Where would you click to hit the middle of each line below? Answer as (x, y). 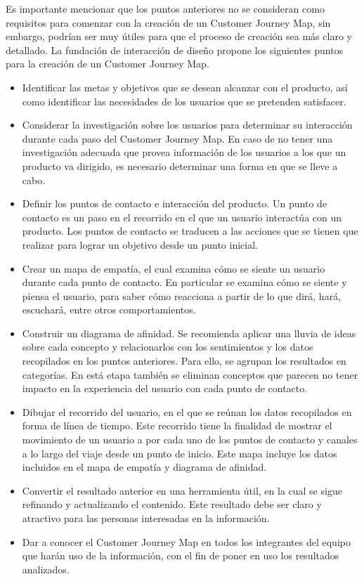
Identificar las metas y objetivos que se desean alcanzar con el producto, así (185, 87)
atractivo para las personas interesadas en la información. (146, 518)
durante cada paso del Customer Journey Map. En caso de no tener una (177, 138)
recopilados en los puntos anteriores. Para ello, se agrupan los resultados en (184, 361)
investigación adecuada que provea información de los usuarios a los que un (184, 152)
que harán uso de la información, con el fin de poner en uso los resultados (181, 555)
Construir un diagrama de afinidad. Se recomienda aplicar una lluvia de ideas (189, 333)
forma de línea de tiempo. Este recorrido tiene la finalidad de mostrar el (177, 425)
